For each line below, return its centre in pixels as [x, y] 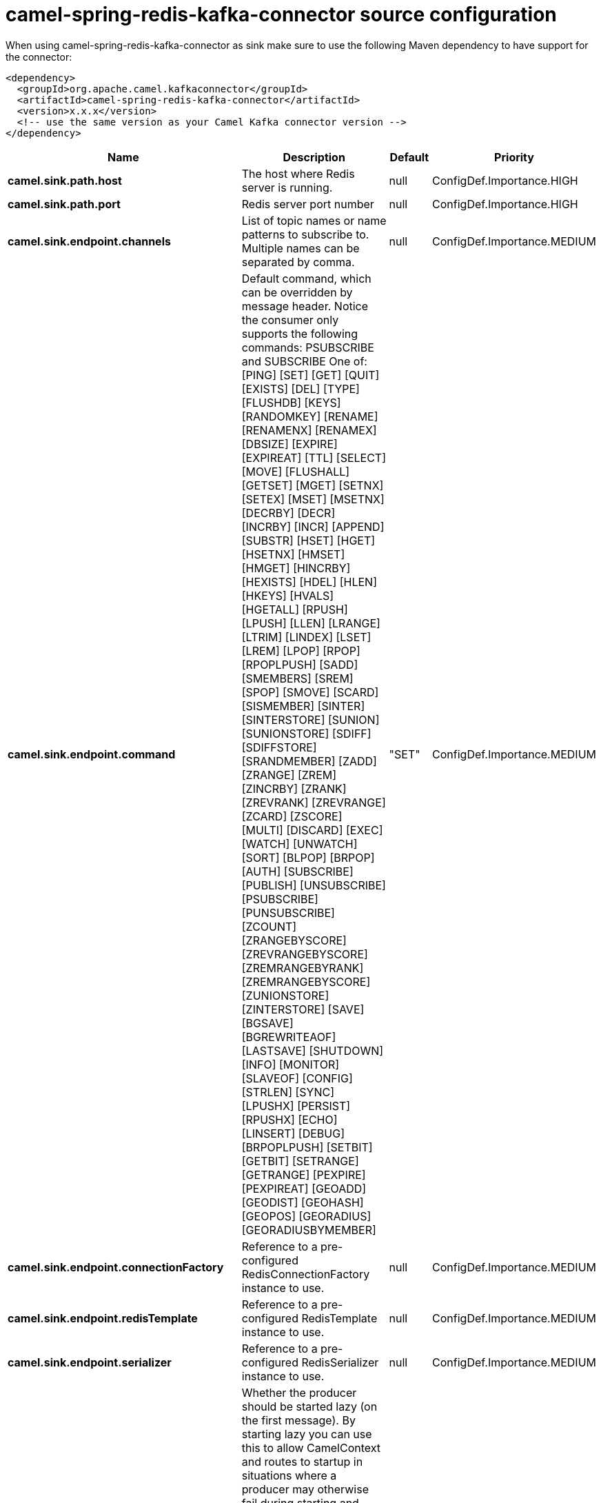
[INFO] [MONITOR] [291, 1064]
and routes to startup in [302, 1461]
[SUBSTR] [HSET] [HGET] [308, 540]
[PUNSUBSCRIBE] [288, 912]
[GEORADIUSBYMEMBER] [309, 1230]
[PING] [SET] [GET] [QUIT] [310, 375]
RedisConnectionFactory [306, 1274]
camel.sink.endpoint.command [92, 754]
